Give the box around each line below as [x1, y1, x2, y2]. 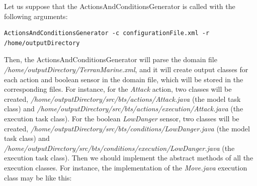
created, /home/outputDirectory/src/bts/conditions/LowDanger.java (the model [4, 123, 250, 133]
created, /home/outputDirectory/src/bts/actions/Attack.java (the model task [4, 93, 241, 104]
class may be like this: [4, 172, 72, 182]
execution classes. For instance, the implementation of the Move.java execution [4, 162, 247, 172]
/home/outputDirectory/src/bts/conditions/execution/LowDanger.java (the [4, 142, 235, 153]
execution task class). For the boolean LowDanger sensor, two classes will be [4, 113, 239, 123]
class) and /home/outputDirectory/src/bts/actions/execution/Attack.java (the [4, 103, 243, 114]
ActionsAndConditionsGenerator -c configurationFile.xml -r [4, 30, 210, 37]
